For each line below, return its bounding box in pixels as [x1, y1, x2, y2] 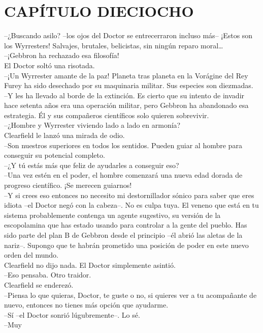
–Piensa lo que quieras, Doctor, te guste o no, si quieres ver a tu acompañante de [4, 289, 257, 300]
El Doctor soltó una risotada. [4, 60, 95, 70]
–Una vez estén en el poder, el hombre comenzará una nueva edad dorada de [4, 170, 243, 180]
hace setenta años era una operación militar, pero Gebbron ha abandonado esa [4, 100, 249, 110]
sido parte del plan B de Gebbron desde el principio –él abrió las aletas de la [4, 230, 243, 240]
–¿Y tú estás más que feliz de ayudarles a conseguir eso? [4, 159, 179, 170]
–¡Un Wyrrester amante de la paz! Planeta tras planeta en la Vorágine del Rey [4, 70, 248, 80]
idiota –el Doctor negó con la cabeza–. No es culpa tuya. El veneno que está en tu [4, 200, 259, 210]
